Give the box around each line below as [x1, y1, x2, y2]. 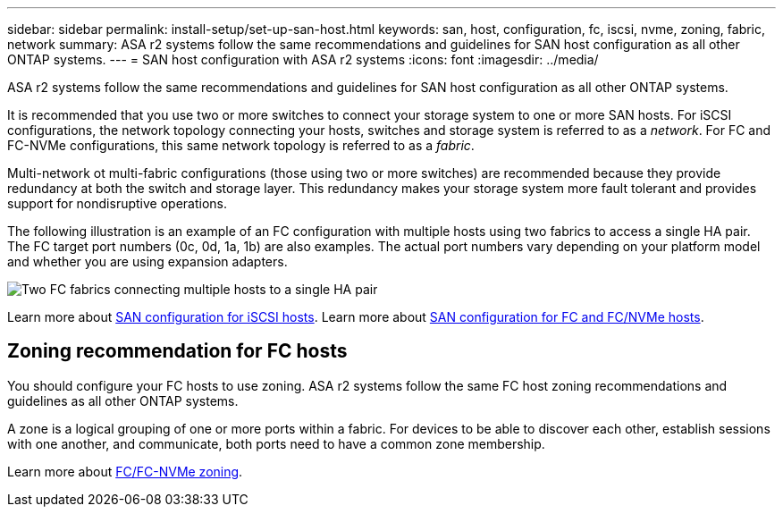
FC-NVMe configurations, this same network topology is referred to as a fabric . [7, 138, 475, 153]
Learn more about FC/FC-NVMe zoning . [7, 463, 243, 479]
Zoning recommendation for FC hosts [7, 340, 348, 363]
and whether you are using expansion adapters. [7, 254, 288, 269]
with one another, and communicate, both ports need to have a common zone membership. [7, 435, 545, 451]
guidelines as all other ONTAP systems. [7, 392, 239, 409]
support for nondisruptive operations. [7, 196, 227, 211]
